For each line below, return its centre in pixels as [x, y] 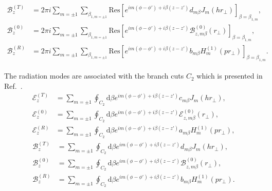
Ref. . [13, 85]
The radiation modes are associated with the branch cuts [94, 76]
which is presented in [230, 76]
